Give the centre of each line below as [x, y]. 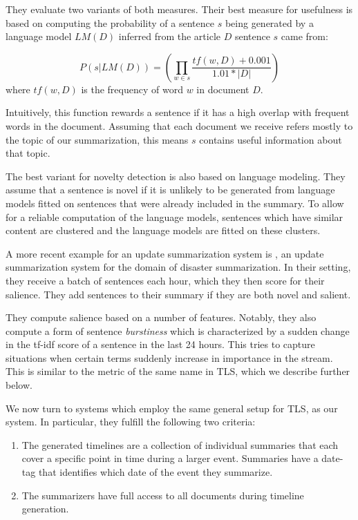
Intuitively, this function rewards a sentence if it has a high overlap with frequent [178, 112]
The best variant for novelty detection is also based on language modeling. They [176, 176]
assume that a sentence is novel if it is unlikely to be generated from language [170, 190]
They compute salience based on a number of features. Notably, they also [161, 317]
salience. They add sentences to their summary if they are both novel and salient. [178, 294]
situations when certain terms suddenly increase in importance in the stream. [169, 357]
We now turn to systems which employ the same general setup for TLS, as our [172, 408]
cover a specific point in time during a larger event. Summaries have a [170, 458]
